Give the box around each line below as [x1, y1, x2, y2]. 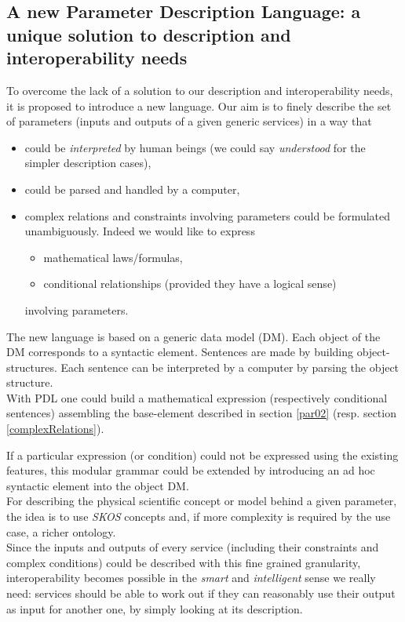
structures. [6, 358, 57, 375]
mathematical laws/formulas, [43, 249, 183, 265]
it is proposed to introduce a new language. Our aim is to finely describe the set [6, 97, 392, 114]
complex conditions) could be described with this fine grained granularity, [6, 554, 361, 570]
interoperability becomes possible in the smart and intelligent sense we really [6, 569, 376, 586]
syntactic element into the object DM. [6, 477, 189, 493]
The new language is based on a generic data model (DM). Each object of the [6, 328, 381, 344]
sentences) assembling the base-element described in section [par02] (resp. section [6, 405, 396, 421]
